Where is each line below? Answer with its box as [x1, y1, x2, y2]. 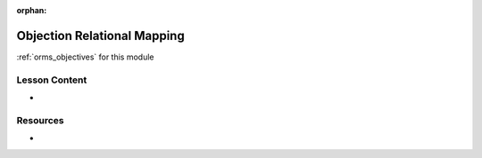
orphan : [16, 5, 47, 15]
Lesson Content [16, 74, 87, 86]
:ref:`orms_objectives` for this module [16, 51, 154, 62]
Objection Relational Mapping [16, 28, 185, 43]
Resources [16, 114, 64, 126]
